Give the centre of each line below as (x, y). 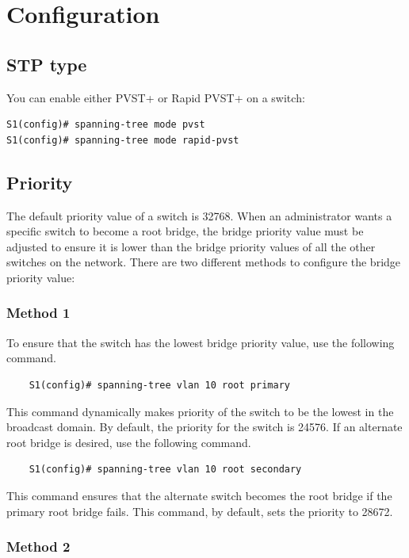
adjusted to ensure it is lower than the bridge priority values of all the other (191, 246)
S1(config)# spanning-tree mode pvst (106, 125)
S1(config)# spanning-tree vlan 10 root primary (159, 385)
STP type (47, 64)
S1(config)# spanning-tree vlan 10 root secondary (165, 470)
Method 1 (38, 313)
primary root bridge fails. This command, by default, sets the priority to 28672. (200, 511)
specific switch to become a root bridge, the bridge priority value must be (185, 231)
